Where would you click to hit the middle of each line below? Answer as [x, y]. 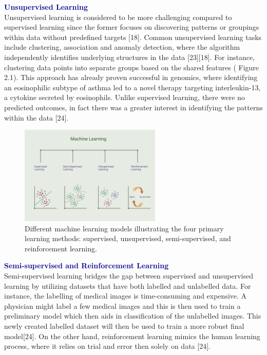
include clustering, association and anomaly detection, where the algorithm [122, 47]
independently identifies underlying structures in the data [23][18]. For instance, [130, 57]
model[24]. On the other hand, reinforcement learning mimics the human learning [132, 336]
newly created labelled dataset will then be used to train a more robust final [124, 326]
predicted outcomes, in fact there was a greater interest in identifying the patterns [133, 107]
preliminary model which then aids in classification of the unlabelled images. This [133, 316]
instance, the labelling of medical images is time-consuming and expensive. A [126, 296]
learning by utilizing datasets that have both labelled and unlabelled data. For [128, 285]
